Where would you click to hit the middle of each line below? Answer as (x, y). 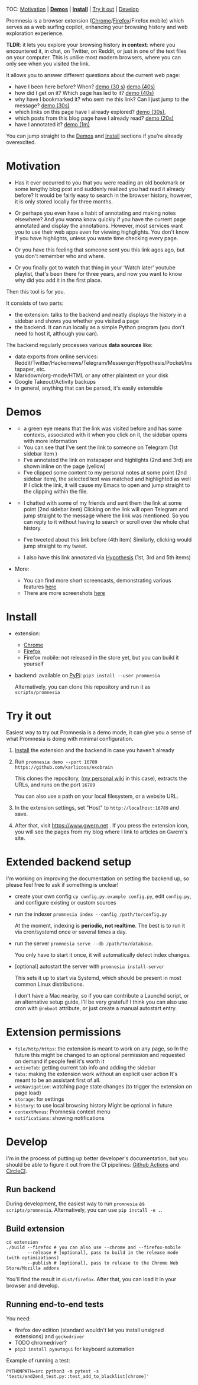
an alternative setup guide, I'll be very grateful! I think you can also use (101, 1002)
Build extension (35, 1229)
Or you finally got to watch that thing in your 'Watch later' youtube (95, 268)
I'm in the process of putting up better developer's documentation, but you (97, 1158)
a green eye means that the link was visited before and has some (103, 428)
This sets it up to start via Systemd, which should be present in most (98, 978)
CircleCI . (17, 1171)
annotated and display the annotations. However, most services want (99, 225)
